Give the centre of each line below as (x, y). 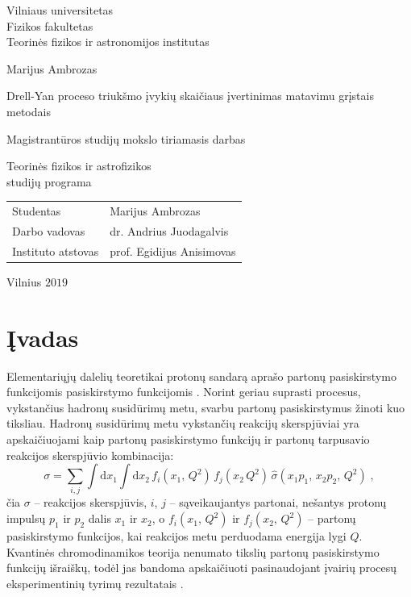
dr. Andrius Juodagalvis (169, 230)
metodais (29, 111)
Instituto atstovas (56, 250)
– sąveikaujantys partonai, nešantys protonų (278, 502)
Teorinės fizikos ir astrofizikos (79, 166)
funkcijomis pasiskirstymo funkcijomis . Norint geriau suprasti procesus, (184, 392)
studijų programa (49, 181)
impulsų (26, 518)
